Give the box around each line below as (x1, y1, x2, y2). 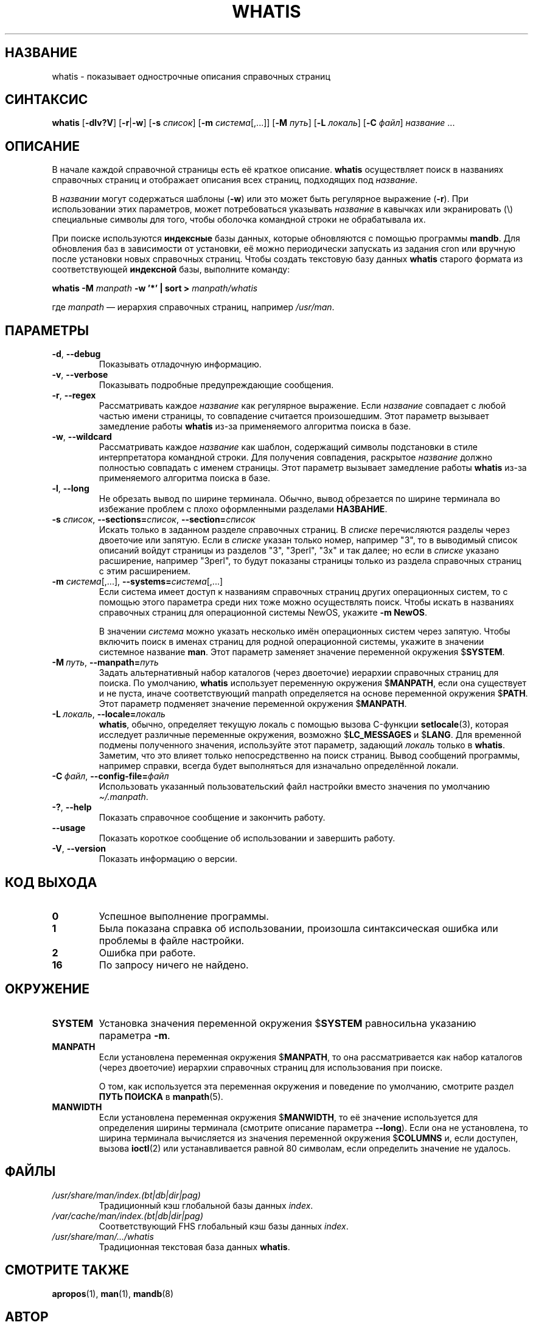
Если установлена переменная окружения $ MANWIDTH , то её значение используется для (99, 1111, 478, 1122)
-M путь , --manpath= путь (52, 657, 159, 668)
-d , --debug (52, 349, 101, 360)
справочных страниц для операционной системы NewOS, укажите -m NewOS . (99, 607, 427, 618)
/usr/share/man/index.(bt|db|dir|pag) (52, 1189, 201, 1200)
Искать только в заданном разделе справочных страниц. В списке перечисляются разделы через (99, 524, 510, 535)
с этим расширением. (99, 566, 191, 577)
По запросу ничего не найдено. (99, 958, 249, 971)
